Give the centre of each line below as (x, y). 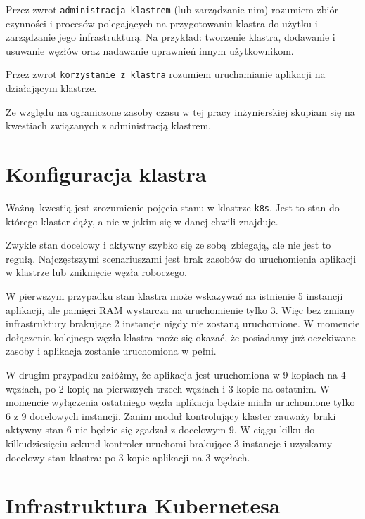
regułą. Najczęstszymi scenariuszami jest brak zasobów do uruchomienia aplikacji (181, 258)
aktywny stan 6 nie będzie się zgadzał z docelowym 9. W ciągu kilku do (160, 429)
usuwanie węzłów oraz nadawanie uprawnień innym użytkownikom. (150, 50)
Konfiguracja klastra (106, 174)
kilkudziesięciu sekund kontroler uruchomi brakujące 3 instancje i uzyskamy (169, 443)
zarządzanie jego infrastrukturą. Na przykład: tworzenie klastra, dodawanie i (171, 37)
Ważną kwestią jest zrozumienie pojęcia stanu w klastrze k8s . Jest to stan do (173, 207)
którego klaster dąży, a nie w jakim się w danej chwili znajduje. (142, 221)
